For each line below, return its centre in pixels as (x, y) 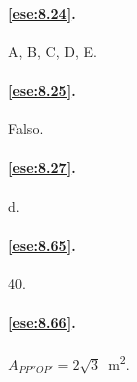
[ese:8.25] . (42, 89)
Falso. (26, 128)
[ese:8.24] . (42, 12)
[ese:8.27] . (42, 167)
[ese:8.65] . (42, 244)
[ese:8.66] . (42, 322)
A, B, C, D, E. (52, 50)
